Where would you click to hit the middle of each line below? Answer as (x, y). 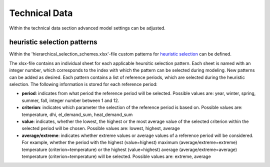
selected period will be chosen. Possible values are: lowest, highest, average (101, 128)
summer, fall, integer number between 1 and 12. (70, 100)
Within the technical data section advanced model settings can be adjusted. (87, 28)
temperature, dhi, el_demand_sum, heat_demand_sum (77, 114)
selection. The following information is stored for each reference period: (83, 84)
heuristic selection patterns (53, 42)
